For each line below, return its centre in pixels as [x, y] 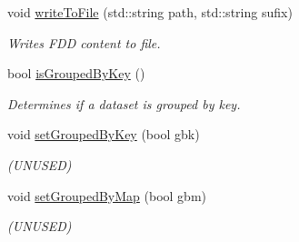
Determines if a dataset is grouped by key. [124, 103]
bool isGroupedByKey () [76, 73]
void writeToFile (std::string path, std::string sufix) [150, 12]
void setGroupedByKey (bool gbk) [104, 134]
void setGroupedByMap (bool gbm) [107, 195]
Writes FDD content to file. [84, 42]
